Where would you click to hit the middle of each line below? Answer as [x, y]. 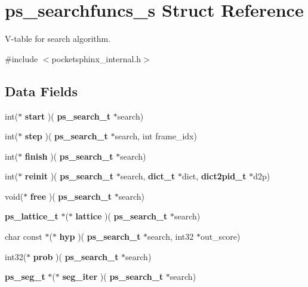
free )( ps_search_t [71, 196]
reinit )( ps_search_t [69, 176]
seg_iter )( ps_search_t [113, 277]
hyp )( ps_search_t [100, 236]
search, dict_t [148, 176]
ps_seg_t [25, 277]
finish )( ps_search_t [69, 156]
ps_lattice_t [32, 216]
